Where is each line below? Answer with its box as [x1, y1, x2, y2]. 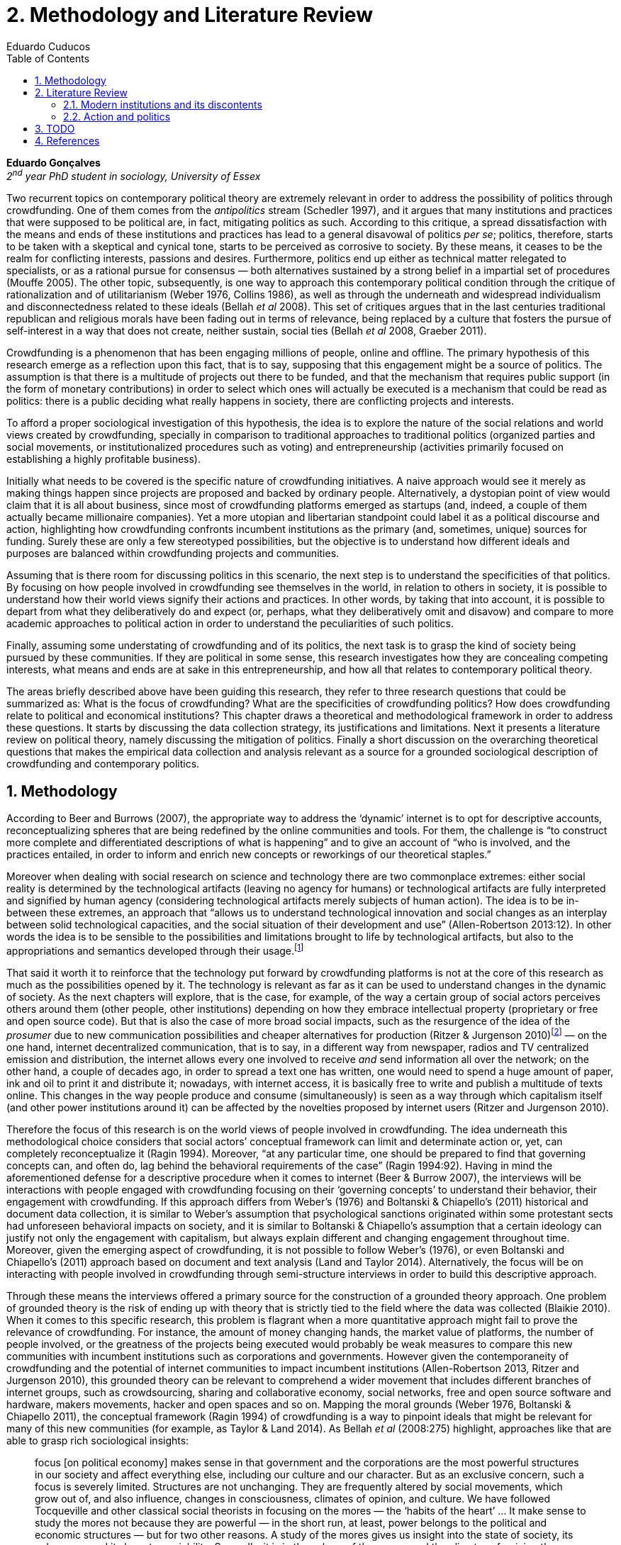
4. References [35, 134, 100, 147]
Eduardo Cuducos [6, 40, 91, 52]
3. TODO [35, 122, 75, 135]
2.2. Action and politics [63, 110, 171, 123]
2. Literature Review [35, 86, 128, 99]
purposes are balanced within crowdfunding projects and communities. [6, 547, 340, 560]
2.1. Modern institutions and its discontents [63, 98, 262, 111]
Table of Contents [6, 52, 90, 64]
